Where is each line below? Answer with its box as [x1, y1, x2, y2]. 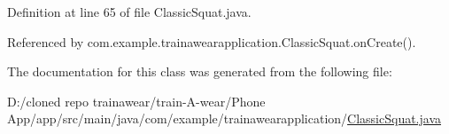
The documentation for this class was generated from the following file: [7, 62, 392, 81]
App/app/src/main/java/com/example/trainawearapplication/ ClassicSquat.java [7, 109, 442, 128]
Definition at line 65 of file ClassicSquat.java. [7, 3, 252, 20]
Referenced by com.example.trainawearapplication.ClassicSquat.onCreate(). [7, 32, 416, 51]
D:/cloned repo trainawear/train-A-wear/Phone [7, 91, 266, 110]
